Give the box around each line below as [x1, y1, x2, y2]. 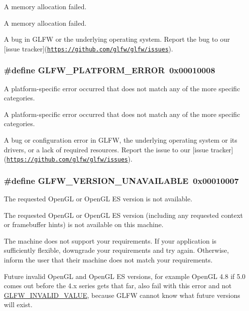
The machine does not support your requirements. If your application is [4, 235, 217, 246]
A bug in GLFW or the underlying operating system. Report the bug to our [4, 34, 230, 44]
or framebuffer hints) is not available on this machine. [4, 219, 164, 229]
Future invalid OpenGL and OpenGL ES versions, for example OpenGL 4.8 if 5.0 [4, 271, 246, 281]
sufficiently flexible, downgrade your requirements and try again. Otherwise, [4, 245, 229, 255]
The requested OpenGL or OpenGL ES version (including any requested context [4, 210, 243, 220]
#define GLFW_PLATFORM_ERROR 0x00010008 [4, 64, 216, 76]
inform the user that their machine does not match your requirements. [4, 255, 213, 265]
